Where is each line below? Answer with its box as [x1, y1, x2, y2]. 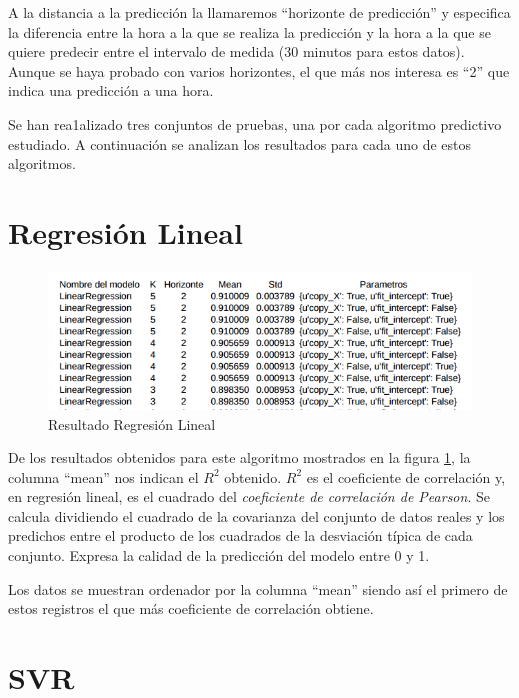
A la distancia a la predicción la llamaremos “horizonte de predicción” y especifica [8, 2, 511, 22]
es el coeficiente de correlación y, [306, 466, 506, 487]
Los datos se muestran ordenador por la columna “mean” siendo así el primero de [8, 578, 508, 599]
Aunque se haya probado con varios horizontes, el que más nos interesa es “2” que [8, 60, 510, 81]
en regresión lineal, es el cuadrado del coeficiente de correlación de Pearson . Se [8, 486, 490, 507]
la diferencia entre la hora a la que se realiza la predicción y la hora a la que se [8, 21, 491, 42]
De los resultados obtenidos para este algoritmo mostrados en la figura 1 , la [8, 447, 471, 468]
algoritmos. [8, 153, 76, 174]
